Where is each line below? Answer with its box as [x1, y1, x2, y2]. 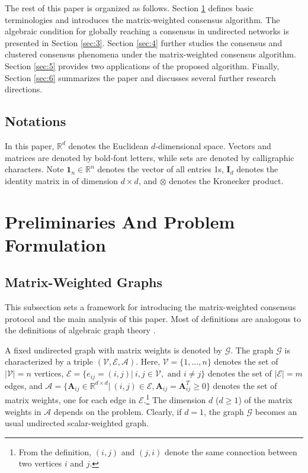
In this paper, [5, 139, 54, 152]
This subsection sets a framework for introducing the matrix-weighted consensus [5, 301, 296, 313]
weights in [5, 405, 41, 417]
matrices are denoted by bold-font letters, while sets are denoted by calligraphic [5, 151, 294, 163]
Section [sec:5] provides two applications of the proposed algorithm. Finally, [5, 59, 280, 72]
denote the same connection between [165, 445, 297, 458]
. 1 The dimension [143, 392, 206, 406]
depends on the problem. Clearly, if [53, 405, 182, 417]
